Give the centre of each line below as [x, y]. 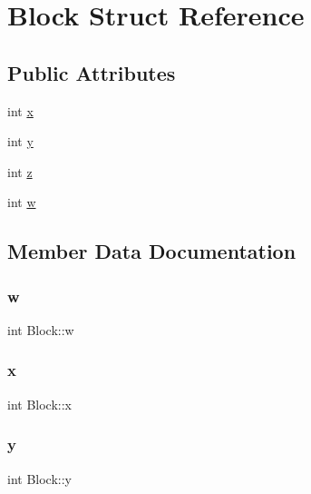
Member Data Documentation [152, 251]
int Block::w [41, 329]
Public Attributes [92, 72]
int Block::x [39, 404]
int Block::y [39, 478]
